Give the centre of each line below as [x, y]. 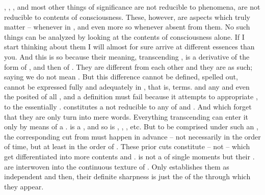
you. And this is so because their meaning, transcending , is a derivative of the [127, 56]
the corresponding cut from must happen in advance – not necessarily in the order [132, 136]
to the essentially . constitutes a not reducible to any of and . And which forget [128, 106]
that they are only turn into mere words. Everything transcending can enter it [126, 116]
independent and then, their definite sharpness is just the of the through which [127, 176]
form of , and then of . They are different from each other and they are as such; [128, 66]
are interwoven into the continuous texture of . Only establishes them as [117, 166]
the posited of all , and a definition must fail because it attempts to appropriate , [131, 96]
